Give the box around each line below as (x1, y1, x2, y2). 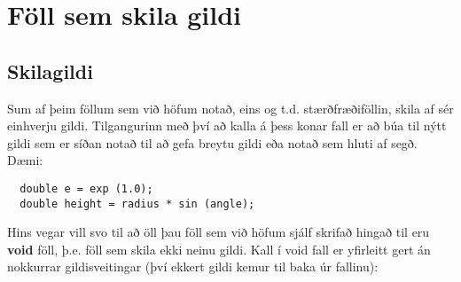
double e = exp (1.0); (20, 182, 153, 195)
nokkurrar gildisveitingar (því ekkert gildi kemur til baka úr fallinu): (7, 257, 379, 276)
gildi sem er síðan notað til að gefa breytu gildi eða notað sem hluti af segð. (7, 133, 418, 152)
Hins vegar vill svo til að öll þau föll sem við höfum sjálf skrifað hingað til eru (7, 223, 430, 241)
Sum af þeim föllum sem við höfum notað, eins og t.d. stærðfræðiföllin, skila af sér (7, 98, 454, 117)
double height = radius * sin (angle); (20, 197, 255, 210)
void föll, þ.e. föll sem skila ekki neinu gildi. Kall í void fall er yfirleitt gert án (7, 239, 431, 258)
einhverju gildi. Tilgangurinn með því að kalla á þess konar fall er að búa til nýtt (7, 116, 447, 135)
